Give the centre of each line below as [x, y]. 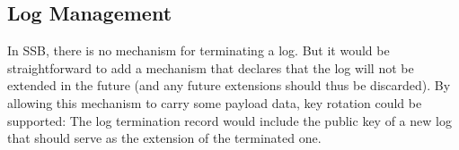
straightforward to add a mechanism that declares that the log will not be [211, 67]
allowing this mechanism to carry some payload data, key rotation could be [215, 102]
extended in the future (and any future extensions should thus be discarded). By [229, 85]
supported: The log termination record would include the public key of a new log [229, 120]
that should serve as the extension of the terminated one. [164, 138]
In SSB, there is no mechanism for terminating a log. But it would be [199, 50]
